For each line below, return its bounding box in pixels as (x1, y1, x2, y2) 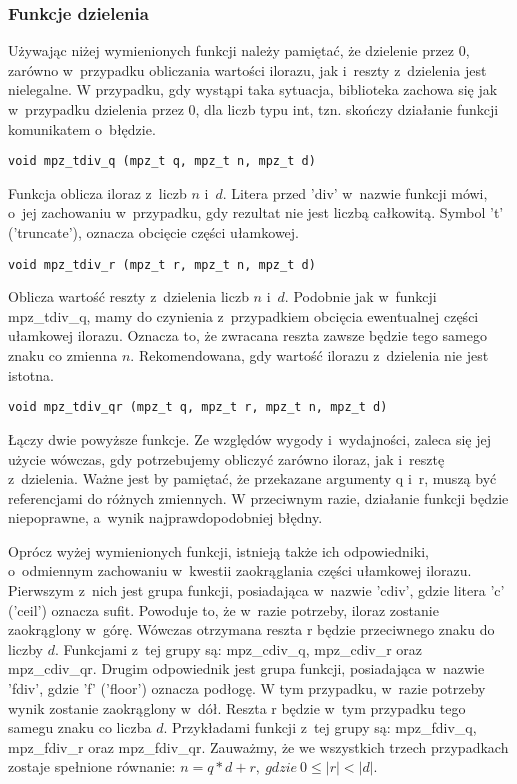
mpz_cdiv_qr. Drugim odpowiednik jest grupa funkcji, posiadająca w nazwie (8, 658, 485, 679)
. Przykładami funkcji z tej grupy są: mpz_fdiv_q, (163, 717, 477, 738)
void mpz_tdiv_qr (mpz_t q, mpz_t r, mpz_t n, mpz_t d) (8, 400, 388, 415)
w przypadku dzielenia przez (8, 99, 184, 119)
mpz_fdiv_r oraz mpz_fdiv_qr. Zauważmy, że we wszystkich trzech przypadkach (8, 736, 509, 757)
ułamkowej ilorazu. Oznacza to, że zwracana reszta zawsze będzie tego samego (8, 325, 487, 346)
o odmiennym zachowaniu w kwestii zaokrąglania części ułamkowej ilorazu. (8, 560, 472, 581)
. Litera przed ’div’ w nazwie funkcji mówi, (222, 182, 488, 203)
